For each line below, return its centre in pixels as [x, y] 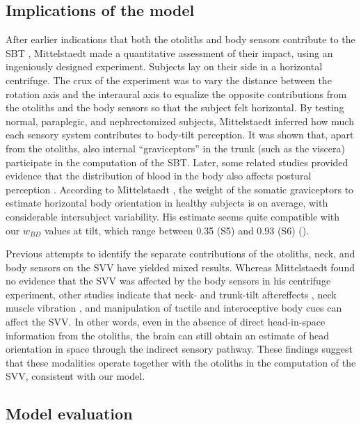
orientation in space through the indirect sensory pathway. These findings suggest [179, 349]
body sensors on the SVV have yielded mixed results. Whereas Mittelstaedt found [180, 267]
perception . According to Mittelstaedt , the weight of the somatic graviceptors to [180, 189]
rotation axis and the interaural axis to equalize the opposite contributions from [176, 94]
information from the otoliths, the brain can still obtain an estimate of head [168, 335]
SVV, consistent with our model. [75, 376]
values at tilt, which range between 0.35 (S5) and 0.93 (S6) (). [177, 230]
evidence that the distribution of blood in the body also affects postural [159, 176]
